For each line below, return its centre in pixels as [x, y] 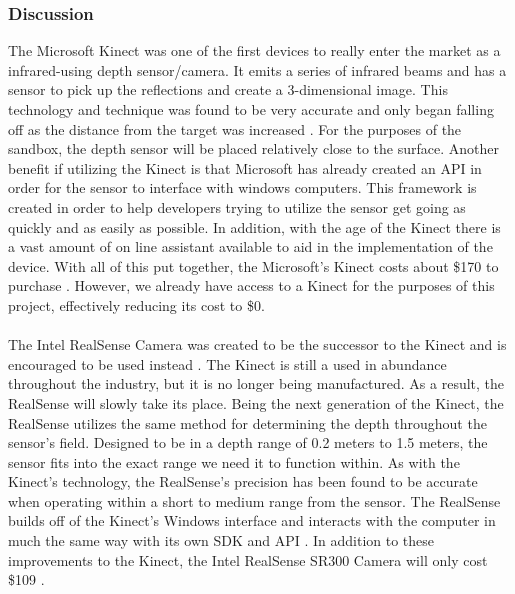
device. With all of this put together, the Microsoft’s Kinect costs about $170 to [253, 265]
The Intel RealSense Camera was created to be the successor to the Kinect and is [257, 344]
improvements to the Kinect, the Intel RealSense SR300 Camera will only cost [248, 559]
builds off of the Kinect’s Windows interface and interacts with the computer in [252, 520]
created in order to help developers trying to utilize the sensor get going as [237, 206]
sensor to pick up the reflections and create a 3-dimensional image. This [228, 89]
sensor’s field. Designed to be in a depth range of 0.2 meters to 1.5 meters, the [248, 442]
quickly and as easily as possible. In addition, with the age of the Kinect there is [254, 226]
